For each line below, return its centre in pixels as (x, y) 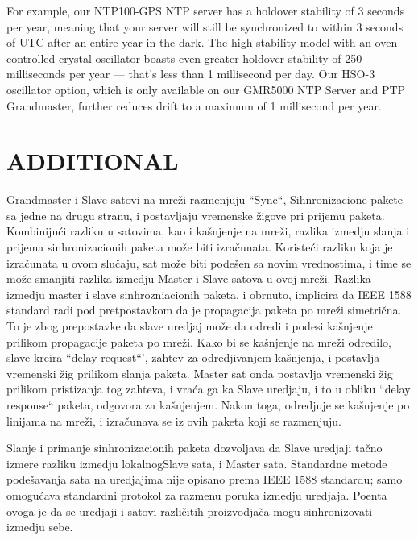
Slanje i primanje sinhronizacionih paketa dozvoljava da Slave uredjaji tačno (195, 448)
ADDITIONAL (93, 161)
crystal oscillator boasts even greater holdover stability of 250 (210, 58)
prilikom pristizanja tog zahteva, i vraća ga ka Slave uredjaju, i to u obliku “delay (209, 389)
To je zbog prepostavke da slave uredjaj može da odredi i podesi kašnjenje (190, 326)
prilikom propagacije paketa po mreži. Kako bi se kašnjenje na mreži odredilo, (199, 341)
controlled (31, 58)
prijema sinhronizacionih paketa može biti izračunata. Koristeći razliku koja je (200, 247)
